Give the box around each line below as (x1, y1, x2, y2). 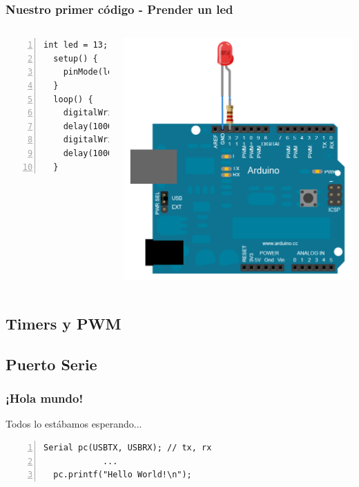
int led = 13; (43, 40, 108, 50)
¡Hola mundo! (6, 390, 84, 407)
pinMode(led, (63, 67, 123, 77)
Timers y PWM (6, 312, 122, 334)
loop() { (53, 94, 93, 104)
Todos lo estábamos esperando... (6, 417, 142, 431)
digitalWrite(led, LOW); (63, 135, 177, 145)
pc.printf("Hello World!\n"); (53, 470, 192, 480)
